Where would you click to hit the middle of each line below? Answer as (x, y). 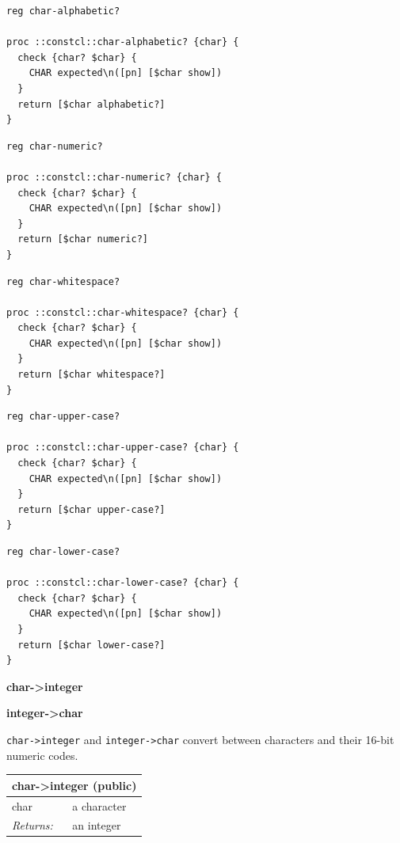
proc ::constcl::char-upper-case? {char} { (123, 448)
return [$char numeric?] (83, 239)
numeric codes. (42, 755)
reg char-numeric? (55, 146)
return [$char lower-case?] (91, 645)
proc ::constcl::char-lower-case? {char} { (123, 583)
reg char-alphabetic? (63, 11)
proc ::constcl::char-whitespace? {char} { (123, 312)
